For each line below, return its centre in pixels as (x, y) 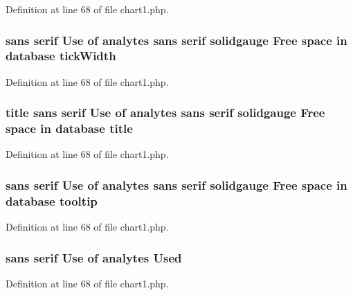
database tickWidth (61, 56)
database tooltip (52, 200)
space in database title (69, 128)
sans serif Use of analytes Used (94, 257)
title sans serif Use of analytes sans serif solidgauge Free (165, 113)
